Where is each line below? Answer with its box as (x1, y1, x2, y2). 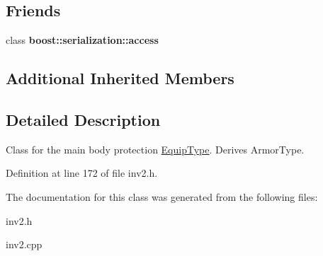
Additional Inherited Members (6, 67, 234, 89)
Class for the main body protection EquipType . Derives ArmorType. (6, 141, 305, 156)
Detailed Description (6, 108, 161, 130)
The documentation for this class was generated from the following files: (6, 189, 318, 204)
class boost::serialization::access (6, 33, 159, 47)
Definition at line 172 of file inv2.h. (6, 165, 158, 180)
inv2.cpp (6, 237, 42, 252)
